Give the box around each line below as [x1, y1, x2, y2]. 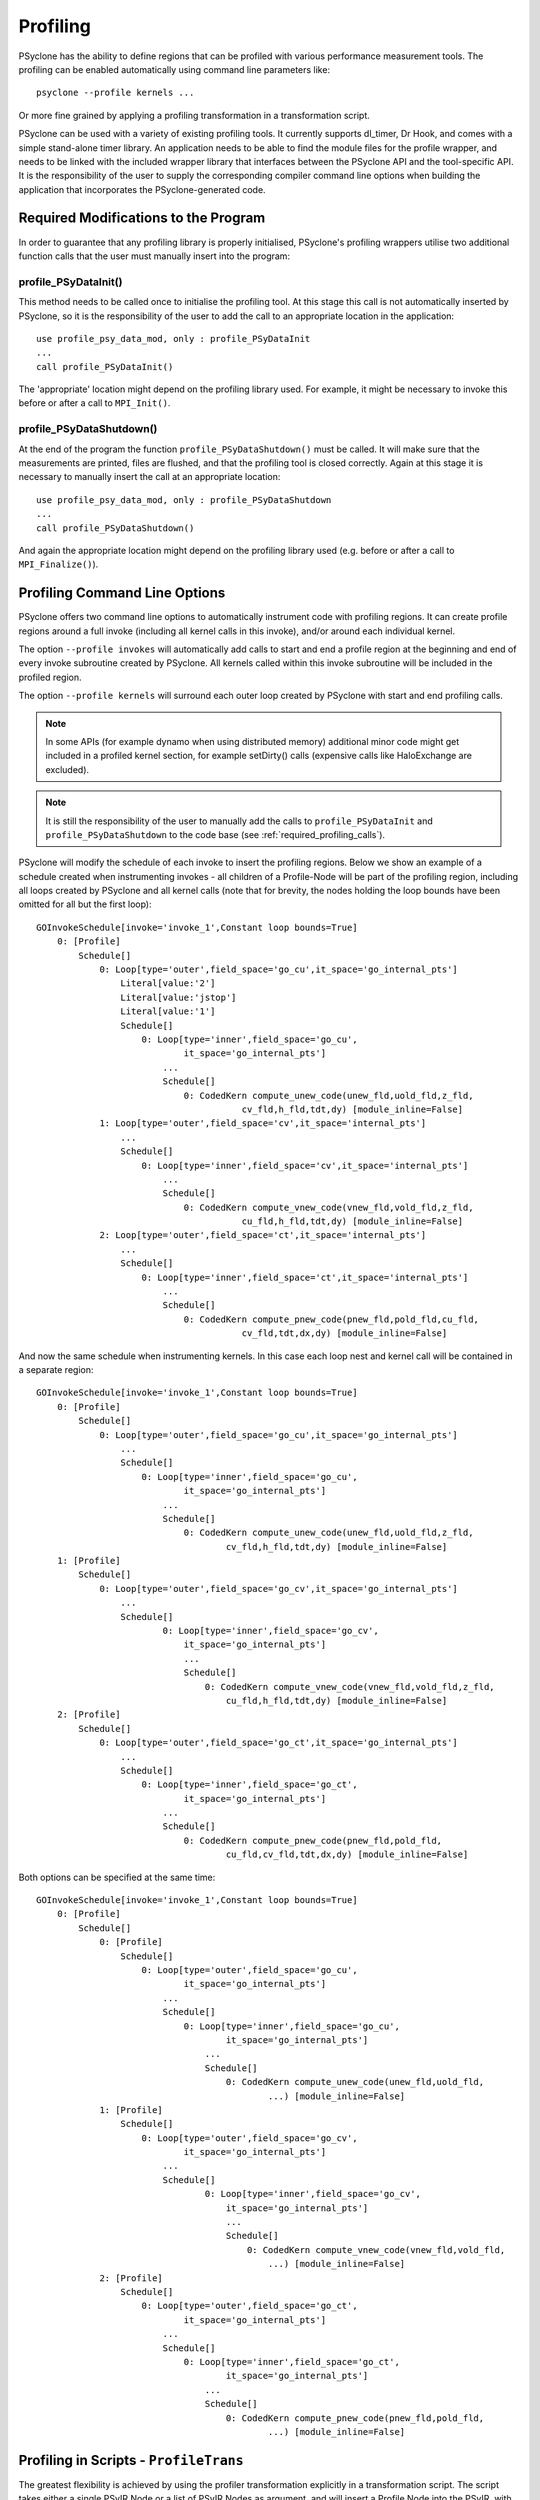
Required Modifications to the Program [18, 210, 266, 227]
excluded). [45, 763, 90, 775]
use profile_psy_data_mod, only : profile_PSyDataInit [36, 333, 311, 344]
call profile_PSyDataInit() [36, 361, 174, 372]
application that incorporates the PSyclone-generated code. [18, 183, 266, 195]
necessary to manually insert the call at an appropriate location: [18, 471, 281, 483]
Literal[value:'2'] [120, 978, 216, 989]
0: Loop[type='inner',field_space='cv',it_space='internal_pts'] [141, 1160, 469, 1171]
